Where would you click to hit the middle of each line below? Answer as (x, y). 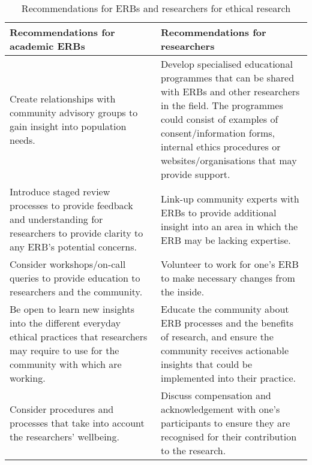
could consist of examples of (220, 119)
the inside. (183, 292)
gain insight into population (68, 126)
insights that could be (207, 364)
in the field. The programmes (222, 105)
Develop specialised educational (227, 64)
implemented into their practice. (228, 378)
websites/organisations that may (229, 160)
